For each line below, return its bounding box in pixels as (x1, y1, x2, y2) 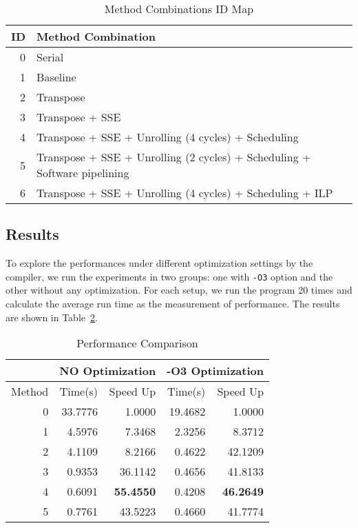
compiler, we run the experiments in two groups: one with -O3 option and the (6, 269, 333, 283)
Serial (36, 49, 64, 65)
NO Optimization (59, 363, 156, 379)
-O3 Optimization (167, 363, 264, 379)
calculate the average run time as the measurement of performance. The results (6, 296, 340, 311)
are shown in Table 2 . (6, 309, 98, 324)
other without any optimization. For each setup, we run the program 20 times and (6, 283, 352, 297)
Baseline (36, 69, 76, 85)
